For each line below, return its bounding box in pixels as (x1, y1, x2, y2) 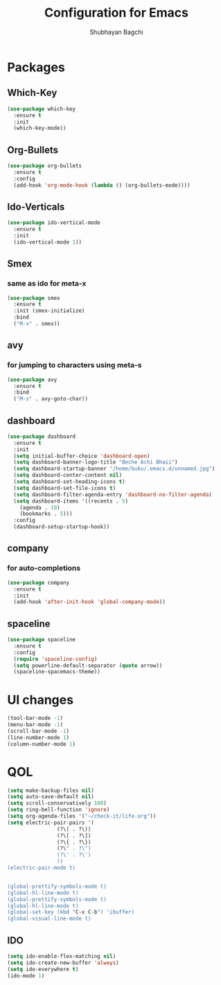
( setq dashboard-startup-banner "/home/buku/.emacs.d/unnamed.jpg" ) (13, 465, 215, 473)
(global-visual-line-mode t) (7, 915, 91, 923)
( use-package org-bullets (7, 162, 82, 169)
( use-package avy (7, 376, 58, 383)
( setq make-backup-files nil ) (7, 786, 95, 794)
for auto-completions (7, 564, 81, 573)
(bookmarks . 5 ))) (19, 510, 73, 518)
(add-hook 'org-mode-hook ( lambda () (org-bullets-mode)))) (13, 182, 191, 189)
